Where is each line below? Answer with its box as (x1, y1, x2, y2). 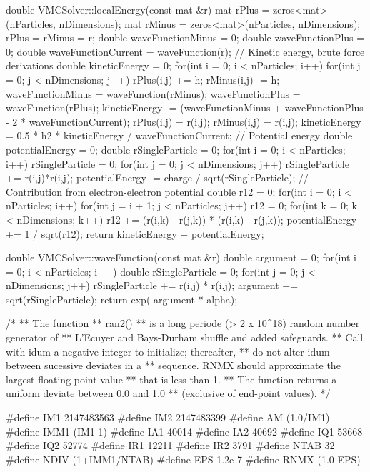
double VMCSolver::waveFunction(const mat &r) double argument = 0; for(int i (6, 250, 356, 265)
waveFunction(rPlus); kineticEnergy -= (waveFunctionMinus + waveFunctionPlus (6, 100, 364, 115)
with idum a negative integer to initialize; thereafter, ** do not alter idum (6, 343, 330, 358)
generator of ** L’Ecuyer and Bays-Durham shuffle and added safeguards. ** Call (6, 330, 364, 345)
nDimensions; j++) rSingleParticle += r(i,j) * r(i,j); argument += (6, 278, 299, 293)
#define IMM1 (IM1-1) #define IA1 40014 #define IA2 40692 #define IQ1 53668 (6, 423, 363, 438)
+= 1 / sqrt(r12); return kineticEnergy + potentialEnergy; (6, 226, 264, 241)
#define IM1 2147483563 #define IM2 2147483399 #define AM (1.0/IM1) (6, 410, 330, 425)
